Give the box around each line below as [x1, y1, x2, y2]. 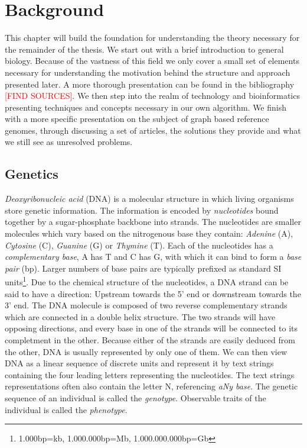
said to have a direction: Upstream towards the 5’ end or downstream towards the [5, 287, 301, 299]
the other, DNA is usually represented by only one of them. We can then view [5, 345, 288, 357]
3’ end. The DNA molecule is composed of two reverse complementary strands [5, 299, 288, 311]
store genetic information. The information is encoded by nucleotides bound [5, 204, 279, 216]
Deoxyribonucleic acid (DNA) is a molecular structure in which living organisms [5, 192, 294, 205]
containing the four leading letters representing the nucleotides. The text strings [5, 368, 295, 381]
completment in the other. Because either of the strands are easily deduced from [5, 334, 295, 346]
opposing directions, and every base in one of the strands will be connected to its [5, 322, 298, 334]
